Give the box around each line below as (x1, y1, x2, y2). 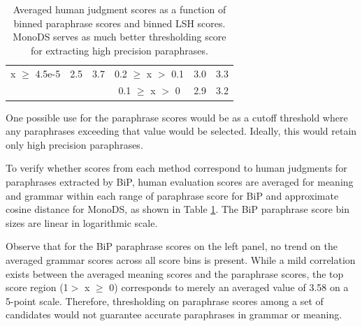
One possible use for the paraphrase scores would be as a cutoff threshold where (6, 110, 348, 124)
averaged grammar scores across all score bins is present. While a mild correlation (6, 252, 356, 267)
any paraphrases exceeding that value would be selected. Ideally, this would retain (6, 124, 357, 138)
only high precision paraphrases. (6, 137, 143, 151)
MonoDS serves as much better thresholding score (13, 29, 226, 44)
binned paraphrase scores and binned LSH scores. (13, 15, 226, 30)
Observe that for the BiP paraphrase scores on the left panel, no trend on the (6, 239, 338, 253)
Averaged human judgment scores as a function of (13, 2, 226, 16)
